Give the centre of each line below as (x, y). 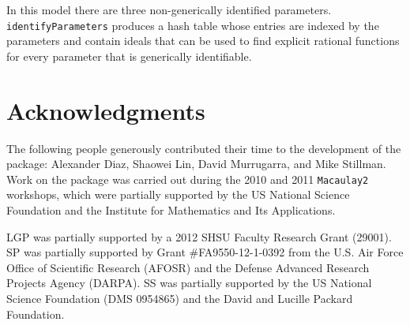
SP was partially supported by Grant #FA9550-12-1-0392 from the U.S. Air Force (205, 252)
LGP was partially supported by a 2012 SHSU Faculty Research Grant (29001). (199, 236)
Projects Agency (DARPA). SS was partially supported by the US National (189, 283)
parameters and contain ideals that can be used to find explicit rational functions (203, 41)
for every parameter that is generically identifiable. (129, 56)
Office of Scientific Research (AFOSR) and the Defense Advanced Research (188, 267)
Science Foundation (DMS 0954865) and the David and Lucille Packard (180, 298)
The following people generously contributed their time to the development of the (204, 148)
